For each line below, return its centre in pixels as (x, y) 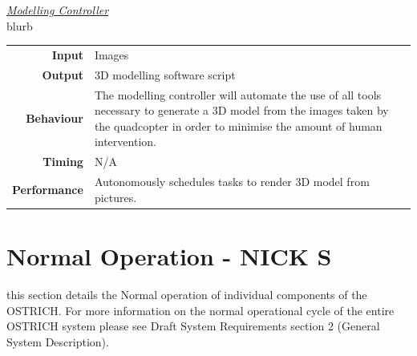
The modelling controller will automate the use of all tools (238, 94)
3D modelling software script (165, 74)
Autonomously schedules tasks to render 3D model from (232, 182)
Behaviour (55, 118)
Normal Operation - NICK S (169, 255)
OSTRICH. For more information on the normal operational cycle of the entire (200, 310)
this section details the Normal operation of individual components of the (187, 294)
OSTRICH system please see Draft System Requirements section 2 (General (193, 326)
